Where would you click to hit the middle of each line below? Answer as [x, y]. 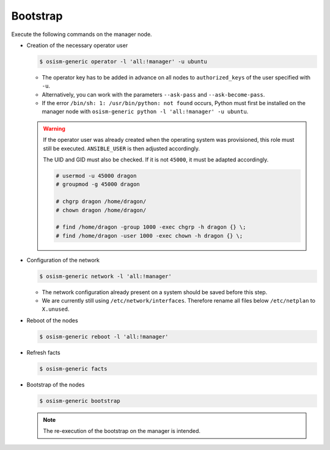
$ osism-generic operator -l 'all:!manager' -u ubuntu [123, 61]
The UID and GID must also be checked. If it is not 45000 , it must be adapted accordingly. [156, 160]
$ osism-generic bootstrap [80, 401]
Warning [54, 128]
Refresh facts [43, 352]
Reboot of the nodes [53, 320]
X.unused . [56, 309]
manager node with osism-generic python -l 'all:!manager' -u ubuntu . [145, 112]
